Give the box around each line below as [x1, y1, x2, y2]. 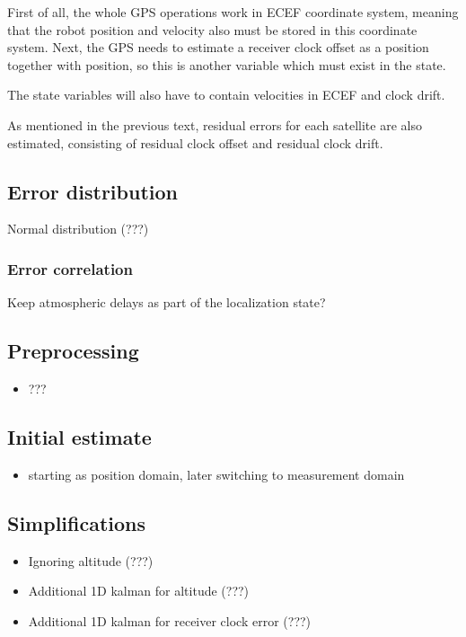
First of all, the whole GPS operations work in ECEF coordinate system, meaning [7, 3, 459, 21]
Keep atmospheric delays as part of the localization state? [7, 293, 326, 312]
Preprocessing [7, 337, 139, 365]
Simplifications [7, 509, 146, 536]
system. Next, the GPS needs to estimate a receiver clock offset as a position [7, 38, 429, 57]
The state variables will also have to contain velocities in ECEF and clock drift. [7, 85, 445, 104]
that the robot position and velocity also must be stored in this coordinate [7, 20, 418, 39]
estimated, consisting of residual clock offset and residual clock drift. [7, 133, 383, 152]
